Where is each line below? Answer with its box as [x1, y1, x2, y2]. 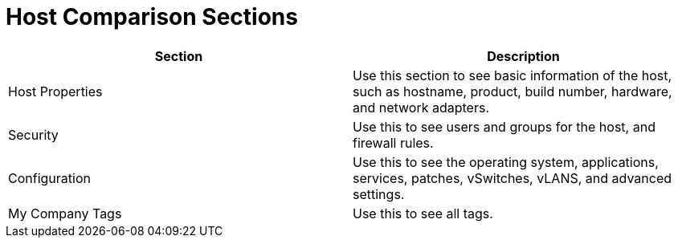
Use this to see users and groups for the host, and [353, 118, 656, 135]
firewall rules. [353, 134, 434, 151]
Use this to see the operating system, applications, [353, 153, 659, 170]
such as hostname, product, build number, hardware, [353, 83, 672, 100]
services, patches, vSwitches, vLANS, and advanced [353, 169, 672, 186]
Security [8, 126, 59, 143]
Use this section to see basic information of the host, [353, 67, 672, 83]
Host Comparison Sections [6, 3, 298, 31]
